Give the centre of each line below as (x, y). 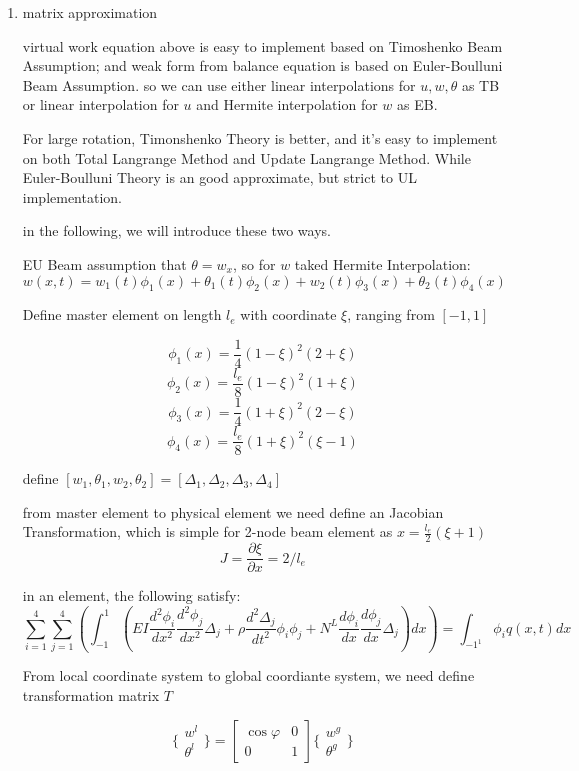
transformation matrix (91, 695)
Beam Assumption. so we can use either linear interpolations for (219, 84)
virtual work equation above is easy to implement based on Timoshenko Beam (262, 45)
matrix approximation (90, 12)
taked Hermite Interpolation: (382, 263)
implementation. (72, 196)
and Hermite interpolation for (287, 104)
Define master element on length (122, 314)
